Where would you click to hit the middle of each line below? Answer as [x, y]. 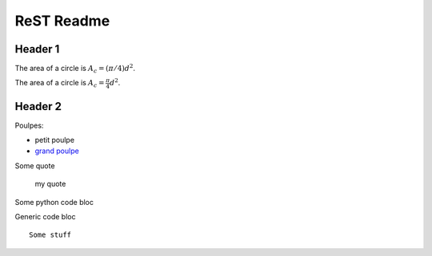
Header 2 [38, 106]
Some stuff [50, 235]
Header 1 [37, 49]
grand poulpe [57, 151]
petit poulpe [55, 140]
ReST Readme [62, 21]
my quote [50, 184]
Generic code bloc [45, 217]
